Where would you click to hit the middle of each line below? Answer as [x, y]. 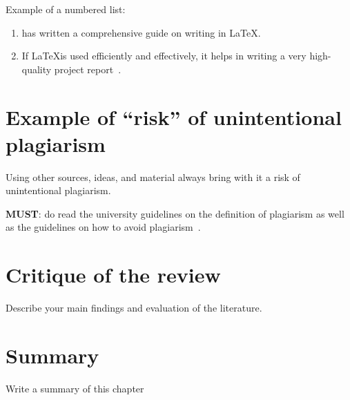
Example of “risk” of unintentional [174, 116]
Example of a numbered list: [66, 9]
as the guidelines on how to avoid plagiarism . [103, 227]
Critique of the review [113, 275]
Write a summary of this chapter [75, 388]
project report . [88, 69]
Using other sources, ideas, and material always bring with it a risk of [153, 177]
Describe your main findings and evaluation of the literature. [134, 308]
